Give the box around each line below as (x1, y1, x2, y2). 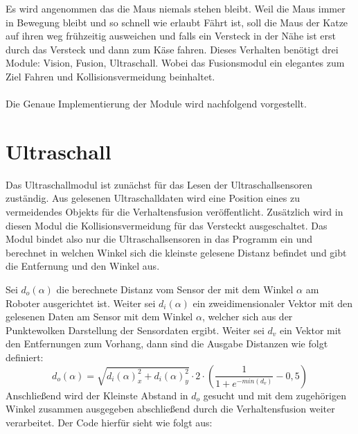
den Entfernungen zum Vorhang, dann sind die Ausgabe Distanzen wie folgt (6, 336, 328, 351)
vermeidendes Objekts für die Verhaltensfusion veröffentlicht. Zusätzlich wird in (6, 205, 343, 219)
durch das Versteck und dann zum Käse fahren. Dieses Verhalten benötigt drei (6, 42, 339, 56)
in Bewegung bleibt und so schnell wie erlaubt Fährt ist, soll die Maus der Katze (6, 15, 348, 29)
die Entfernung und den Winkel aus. (6, 259, 160, 273)
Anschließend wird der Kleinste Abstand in (6, 388, 188, 402)
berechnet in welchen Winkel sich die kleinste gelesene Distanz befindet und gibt (6, 245, 347, 259)
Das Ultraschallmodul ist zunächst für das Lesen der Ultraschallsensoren (6, 177, 313, 191)
